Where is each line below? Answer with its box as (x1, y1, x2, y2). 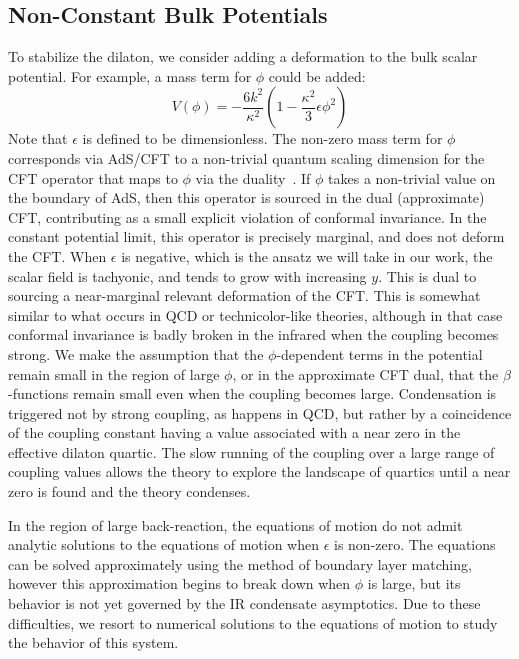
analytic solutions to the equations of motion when (8, 534, 319, 555)
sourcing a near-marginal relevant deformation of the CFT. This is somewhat (8, 285, 481, 306)
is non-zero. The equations (333, 534, 496, 555)
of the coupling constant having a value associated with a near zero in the (8, 422, 461, 443)
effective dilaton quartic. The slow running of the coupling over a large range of (8, 441, 495, 462)
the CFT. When (8, 245, 107, 266)
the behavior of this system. (8, 632, 179, 653)
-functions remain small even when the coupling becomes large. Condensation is (8, 383, 497, 404)
